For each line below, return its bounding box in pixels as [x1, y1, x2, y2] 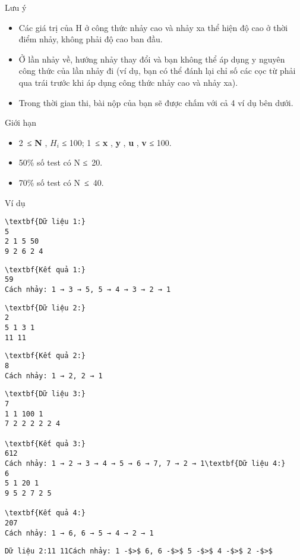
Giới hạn [5, 116, 37, 129]
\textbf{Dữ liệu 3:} [5, 390, 86, 399]
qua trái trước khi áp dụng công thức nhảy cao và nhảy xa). [18, 76, 238, 88]
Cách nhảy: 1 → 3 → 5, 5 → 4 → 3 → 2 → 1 [5, 285, 171, 294]
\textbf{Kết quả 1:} [5, 265, 86, 274]
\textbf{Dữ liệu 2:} [5, 303, 86, 312]
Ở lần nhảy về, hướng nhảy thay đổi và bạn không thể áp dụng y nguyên [18, 52, 285, 65]
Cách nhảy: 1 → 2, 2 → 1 [5, 371, 103, 380]
